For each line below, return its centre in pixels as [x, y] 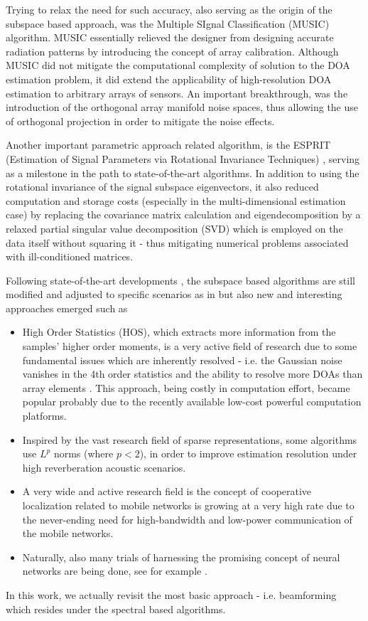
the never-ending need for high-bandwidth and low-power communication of [187, 519]
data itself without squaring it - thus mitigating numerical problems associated [177, 242]
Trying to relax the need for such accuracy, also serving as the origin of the [169, 9]
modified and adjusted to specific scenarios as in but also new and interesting [174, 294]
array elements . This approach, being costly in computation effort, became [186, 387]
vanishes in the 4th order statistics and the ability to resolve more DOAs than [193, 374]
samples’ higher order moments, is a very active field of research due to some [190, 346]
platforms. [44, 416]
